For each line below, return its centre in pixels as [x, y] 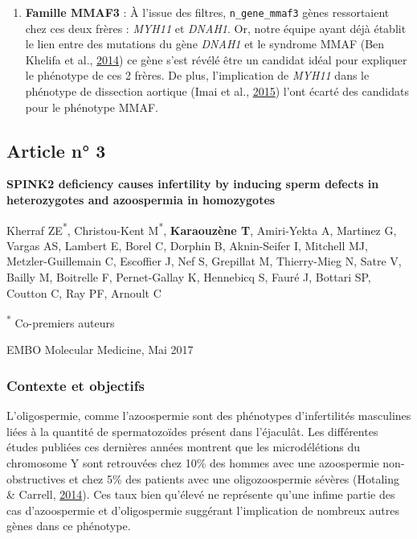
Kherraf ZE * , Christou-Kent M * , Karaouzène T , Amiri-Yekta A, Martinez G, [202, 228]
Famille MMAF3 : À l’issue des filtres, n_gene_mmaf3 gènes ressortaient [207, 12]
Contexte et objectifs [76, 385]
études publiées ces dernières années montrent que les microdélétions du [184, 447]
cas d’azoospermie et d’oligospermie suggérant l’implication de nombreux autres [203, 510]
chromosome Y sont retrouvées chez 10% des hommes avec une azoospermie [193, 463]
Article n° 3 [56, 150]
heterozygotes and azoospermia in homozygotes [141, 200]
